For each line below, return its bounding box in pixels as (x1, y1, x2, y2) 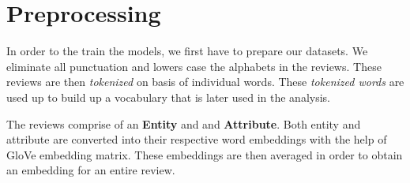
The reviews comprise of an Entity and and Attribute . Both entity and (6, 115, 361, 132)
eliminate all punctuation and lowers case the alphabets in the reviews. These (6, 58, 382, 74)
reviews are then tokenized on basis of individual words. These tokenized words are (6, 73, 404, 90)
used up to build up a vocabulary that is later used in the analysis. (6, 88, 331, 105)
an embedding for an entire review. (6, 162, 175, 178)
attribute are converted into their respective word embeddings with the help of (6, 131, 387, 148)
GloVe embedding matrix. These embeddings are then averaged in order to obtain (6, 146, 403, 162)
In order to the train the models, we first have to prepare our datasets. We (6, 43, 368, 59)
